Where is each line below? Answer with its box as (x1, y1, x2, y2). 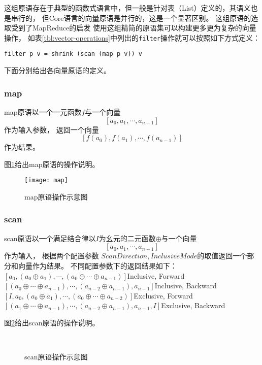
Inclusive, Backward (154, 280, 217, 291)
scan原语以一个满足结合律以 (4, 233, 96, 243)
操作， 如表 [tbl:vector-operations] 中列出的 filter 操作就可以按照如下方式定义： (4, 32, 260, 43)
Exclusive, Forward (134, 290, 193, 301)
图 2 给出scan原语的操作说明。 (4, 317, 100, 327)
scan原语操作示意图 (24, 351, 88, 362)
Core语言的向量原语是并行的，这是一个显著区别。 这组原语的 (49, 12, 251, 23)
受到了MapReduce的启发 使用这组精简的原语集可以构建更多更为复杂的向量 (11, 22, 256, 33)
